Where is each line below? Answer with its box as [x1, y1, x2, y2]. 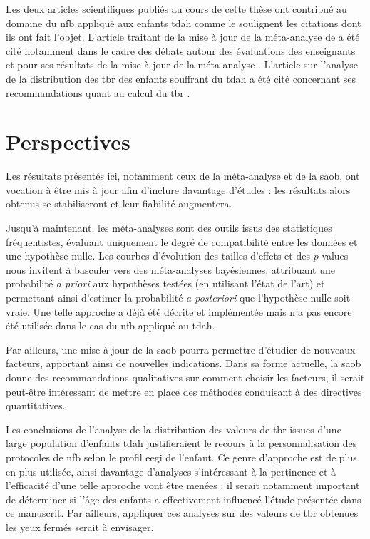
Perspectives [6, 127, 130, 156]
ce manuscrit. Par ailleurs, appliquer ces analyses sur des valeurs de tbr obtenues [6, 505, 359, 520]
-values [318, 248, 349, 263]
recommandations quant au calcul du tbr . [6, 85, 190, 100]
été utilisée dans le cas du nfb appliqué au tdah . [6, 318, 215, 333]
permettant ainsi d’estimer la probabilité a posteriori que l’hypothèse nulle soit [6, 290, 351, 305]
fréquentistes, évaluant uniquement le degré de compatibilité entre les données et [6, 234, 358, 249]
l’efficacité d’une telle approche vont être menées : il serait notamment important [6, 478, 360, 493]
